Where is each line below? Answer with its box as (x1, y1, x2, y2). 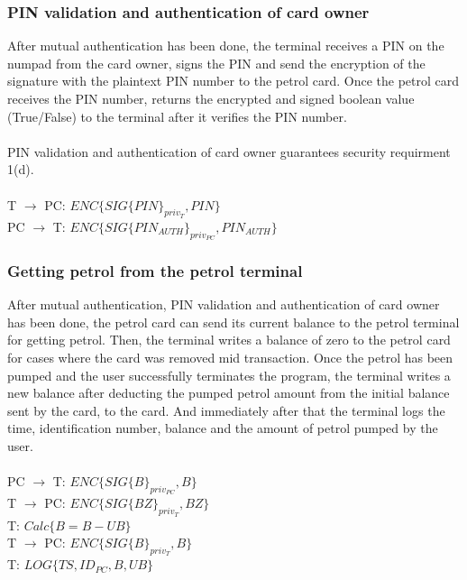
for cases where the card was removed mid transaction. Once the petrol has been (7, 347, 453, 366)
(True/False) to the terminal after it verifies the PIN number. (7, 106, 347, 125)
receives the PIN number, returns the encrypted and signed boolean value (7, 89, 415, 107)
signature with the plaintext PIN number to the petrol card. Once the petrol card (7, 71, 460, 90)
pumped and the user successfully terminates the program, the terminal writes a (7, 365, 451, 384)
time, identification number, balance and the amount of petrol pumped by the (7, 419, 438, 437)
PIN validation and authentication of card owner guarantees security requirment (7, 142, 451, 161)
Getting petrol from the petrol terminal (7, 259, 303, 281)
